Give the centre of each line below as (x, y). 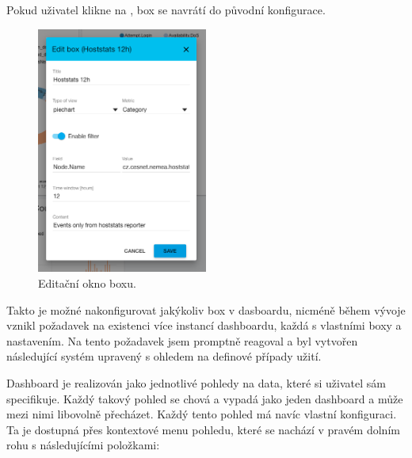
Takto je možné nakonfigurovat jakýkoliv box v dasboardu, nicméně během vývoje (206, 309)
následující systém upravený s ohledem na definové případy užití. (164, 356)
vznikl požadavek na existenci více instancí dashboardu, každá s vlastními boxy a (204, 325)
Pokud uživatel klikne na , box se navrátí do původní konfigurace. (166, 10)
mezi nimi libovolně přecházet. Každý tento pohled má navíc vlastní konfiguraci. (202, 414)
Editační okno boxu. (87, 283)
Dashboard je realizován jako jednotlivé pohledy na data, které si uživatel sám (196, 383)
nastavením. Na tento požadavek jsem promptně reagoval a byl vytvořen (182, 340)
